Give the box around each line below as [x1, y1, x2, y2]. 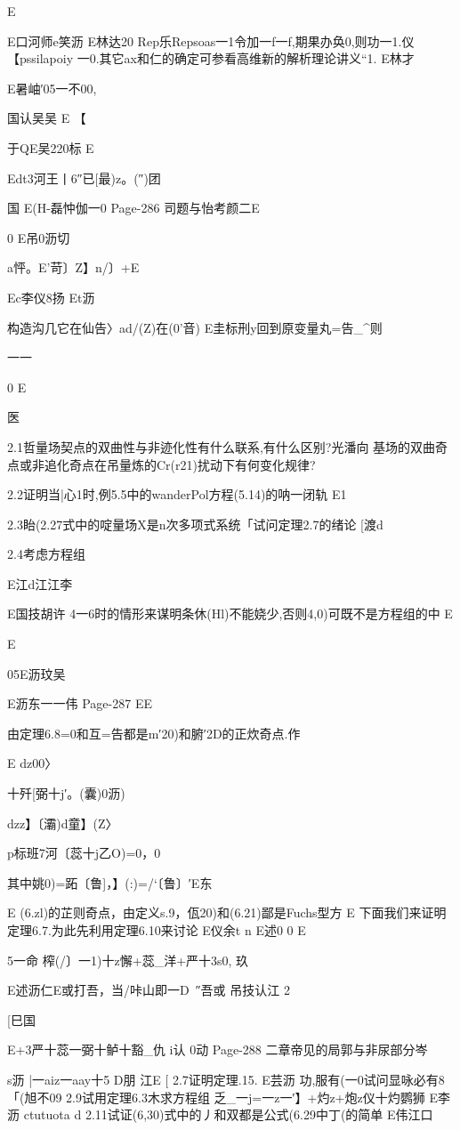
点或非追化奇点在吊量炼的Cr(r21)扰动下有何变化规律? [7, 455, 316, 473]
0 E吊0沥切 [7, 228, 70, 246]
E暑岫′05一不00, [7, 78, 97, 97]
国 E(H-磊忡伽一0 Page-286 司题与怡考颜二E [7, 198, 260, 217]
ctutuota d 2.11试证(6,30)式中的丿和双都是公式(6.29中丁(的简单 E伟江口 [23, 1105, 433, 1124]
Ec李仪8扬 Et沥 [7, 287, 95, 306]
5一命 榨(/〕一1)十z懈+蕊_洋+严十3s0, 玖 [7, 950, 249, 969]
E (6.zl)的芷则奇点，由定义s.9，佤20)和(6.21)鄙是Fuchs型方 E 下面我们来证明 [7, 903, 447, 922]
